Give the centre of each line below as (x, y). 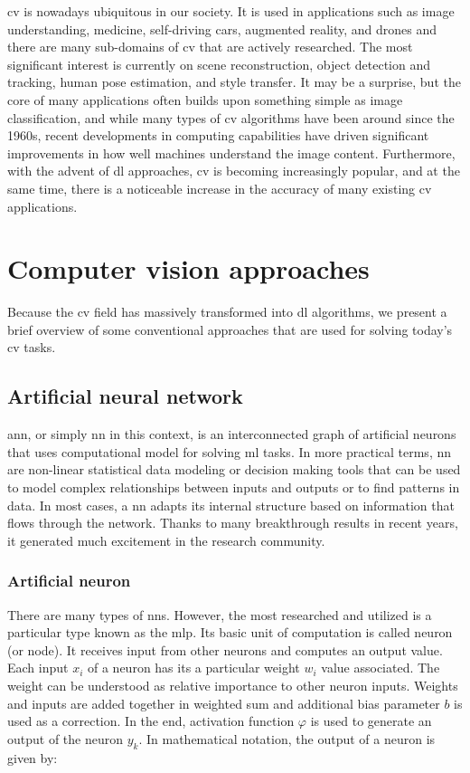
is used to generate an (371, 721)
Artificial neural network (125, 396)
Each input (38, 668)
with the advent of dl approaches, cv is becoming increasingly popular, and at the (234, 171)
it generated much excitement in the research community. (166, 540)
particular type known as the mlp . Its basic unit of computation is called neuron (230, 632)
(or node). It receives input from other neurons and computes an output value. (225, 649)
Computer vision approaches (188, 268)
